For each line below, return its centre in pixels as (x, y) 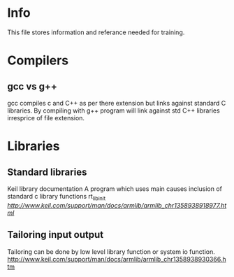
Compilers (38, 61)
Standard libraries (47, 172)
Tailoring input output (55, 235)
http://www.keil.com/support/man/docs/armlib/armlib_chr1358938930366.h (117, 259)
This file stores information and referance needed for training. (96, 32)
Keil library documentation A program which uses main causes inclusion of (115, 189)
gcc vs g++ (32, 86)
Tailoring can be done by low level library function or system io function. (111, 251)
